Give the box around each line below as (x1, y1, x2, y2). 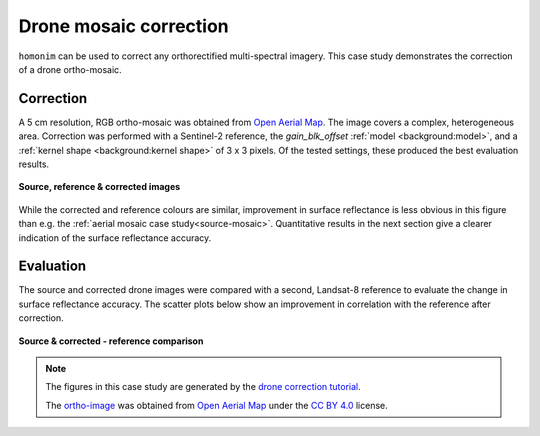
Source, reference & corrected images (18, 181, 181, 193)
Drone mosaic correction (18, 15, 229, 37)
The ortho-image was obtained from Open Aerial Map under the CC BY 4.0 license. (45, 399, 389, 411)
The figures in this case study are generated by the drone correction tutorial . (45, 381, 362, 393)
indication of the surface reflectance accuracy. (18, 231, 212, 244)
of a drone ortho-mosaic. (18, 63, 122, 75)
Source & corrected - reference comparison (18, 335, 204, 347)
